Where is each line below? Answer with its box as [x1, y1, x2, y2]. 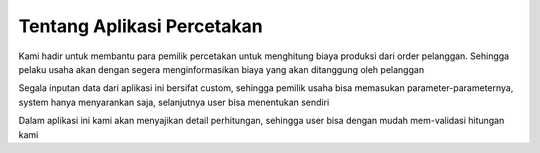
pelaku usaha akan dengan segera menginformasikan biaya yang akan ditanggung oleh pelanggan [18, 63, 425, 75]
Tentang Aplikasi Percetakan [18, 15, 264, 37]
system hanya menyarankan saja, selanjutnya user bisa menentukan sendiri [18, 96, 330, 108]
